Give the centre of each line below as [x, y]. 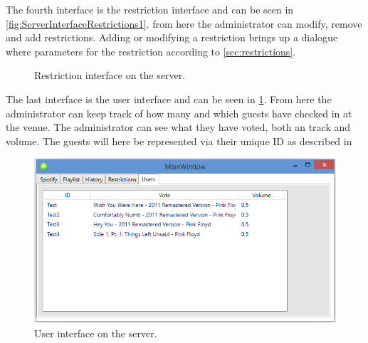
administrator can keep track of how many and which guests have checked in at [179, 113]
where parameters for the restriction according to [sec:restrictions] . [151, 51]
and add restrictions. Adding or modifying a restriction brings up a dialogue [172, 37]
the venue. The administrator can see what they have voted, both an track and [178, 127]
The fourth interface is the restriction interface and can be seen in [150, 9]
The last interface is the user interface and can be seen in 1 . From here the [169, 99]
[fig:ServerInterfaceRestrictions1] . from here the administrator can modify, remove [184, 23]
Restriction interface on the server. [110, 75]
